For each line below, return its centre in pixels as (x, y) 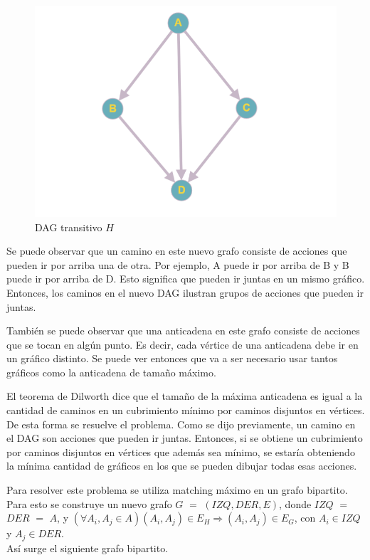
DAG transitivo (69, 227)
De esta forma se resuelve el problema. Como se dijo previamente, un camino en (181, 424)
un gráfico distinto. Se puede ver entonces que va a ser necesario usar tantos (172, 358)
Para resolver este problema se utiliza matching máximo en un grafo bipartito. (177, 490)
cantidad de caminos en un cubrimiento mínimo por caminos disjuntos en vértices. (186, 410)
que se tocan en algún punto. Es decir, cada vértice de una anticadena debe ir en (183, 344)
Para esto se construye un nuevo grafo (89, 503)
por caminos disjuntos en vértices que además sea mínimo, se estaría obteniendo (181, 451)
